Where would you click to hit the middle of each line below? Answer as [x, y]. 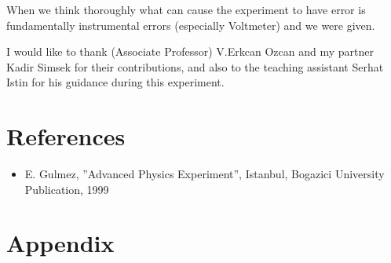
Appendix [60, 243]
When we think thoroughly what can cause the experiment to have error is [186, 9]
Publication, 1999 [67, 189]
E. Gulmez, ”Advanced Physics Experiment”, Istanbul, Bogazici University [205, 174]
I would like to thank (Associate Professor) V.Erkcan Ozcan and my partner [190, 51]
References [66, 136]
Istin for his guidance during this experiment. [115, 82]
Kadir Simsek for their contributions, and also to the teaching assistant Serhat [195, 66]
